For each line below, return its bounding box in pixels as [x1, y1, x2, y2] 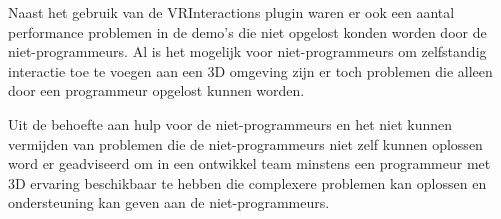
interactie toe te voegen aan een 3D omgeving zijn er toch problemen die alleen [8, 60, 493, 81]
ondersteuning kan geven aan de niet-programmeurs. [8, 192, 330, 213]
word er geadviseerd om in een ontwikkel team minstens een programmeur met [8, 153, 491, 174]
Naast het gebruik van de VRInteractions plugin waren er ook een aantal [8, 2, 455, 22]
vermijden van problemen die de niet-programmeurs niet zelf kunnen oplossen [8, 133, 483, 154]
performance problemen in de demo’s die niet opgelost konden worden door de [8, 21, 487, 42]
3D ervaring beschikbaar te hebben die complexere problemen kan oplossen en [8, 172, 487, 193]
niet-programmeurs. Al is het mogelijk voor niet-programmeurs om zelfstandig [8, 41, 487, 62]
